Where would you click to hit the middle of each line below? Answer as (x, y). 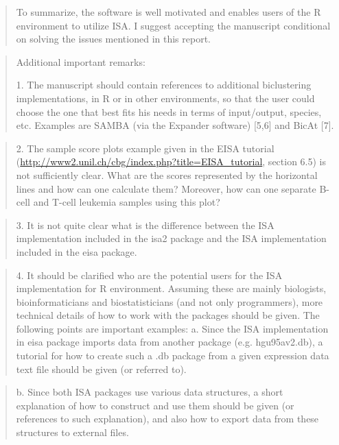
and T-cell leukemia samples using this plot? (127, 202)
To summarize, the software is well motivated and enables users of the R (168, 12)
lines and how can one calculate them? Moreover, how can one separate (166, 188)
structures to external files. (72, 432)
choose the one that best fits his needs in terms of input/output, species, (169, 111)
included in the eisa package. (77, 251)
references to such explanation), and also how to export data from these (167, 419)
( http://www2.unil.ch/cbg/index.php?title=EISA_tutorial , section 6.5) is (171, 161)
